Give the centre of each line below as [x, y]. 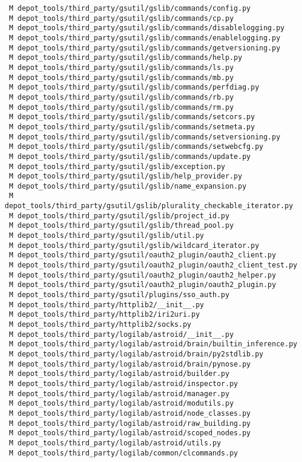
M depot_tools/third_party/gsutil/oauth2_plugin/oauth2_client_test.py [153, 265]
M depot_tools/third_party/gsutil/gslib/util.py [107, 236]
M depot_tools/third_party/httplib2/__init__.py [107, 305]
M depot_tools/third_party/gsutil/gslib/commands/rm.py [121, 107]
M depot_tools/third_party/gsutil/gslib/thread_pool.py [121, 226]
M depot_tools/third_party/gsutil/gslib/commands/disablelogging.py [147, 28]
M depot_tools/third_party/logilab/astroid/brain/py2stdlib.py [136, 354]
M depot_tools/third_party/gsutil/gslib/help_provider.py [126, 176]
